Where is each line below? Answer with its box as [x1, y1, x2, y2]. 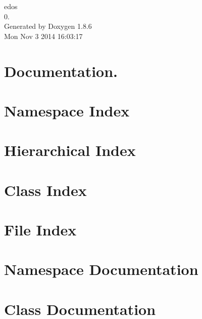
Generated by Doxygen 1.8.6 [4, 21, 92, 31]
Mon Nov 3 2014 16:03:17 [4, 30, 83, 41]
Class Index [4, 179, 87, 200]
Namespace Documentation [4, 259, 198, 280]
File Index [4, 219, 77, 240]
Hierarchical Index [4, 140, 136, 161]
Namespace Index [4, 100, 130, 121]
